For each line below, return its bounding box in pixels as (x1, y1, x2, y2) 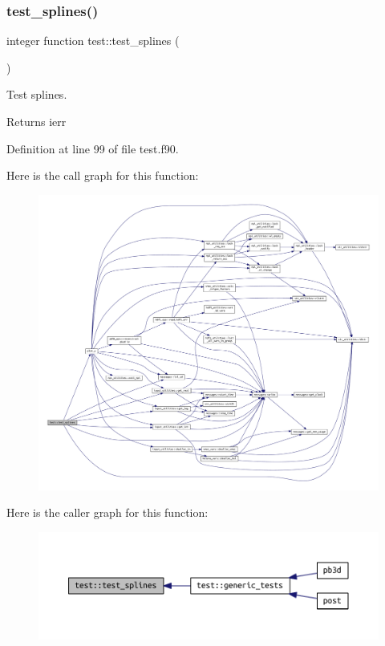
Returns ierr (6, 113, 67, 129)
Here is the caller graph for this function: (6, 504, 209, 521)
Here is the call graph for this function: (6, 167, 199, 184)
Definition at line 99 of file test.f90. (6, 140, 179, 156)
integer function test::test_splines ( (6, 32, 180, 49)
